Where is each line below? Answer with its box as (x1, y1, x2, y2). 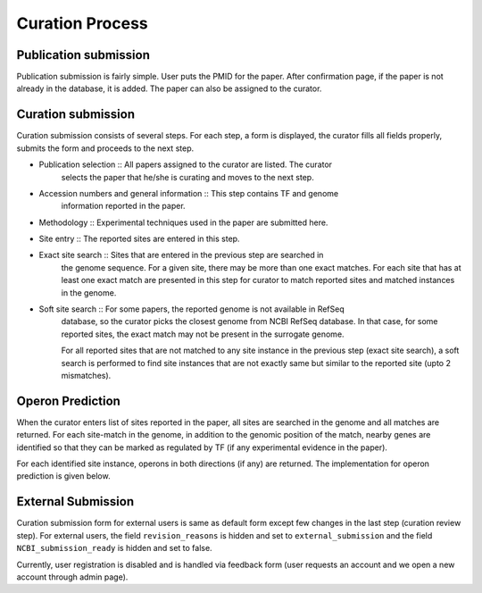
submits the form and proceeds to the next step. (16, 143, 195, 154)
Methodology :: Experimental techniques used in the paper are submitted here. (38, 217, 328, 228)
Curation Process (16, 13, 149, 33)
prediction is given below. (16, 471, 111, 481)
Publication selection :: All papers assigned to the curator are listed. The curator (38, 159, 333, 170)
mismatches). (61, 371, 112, 380)
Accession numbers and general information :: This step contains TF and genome (38, 188, 339, 198)
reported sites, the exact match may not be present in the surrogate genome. (61, 329, 345, 339)
